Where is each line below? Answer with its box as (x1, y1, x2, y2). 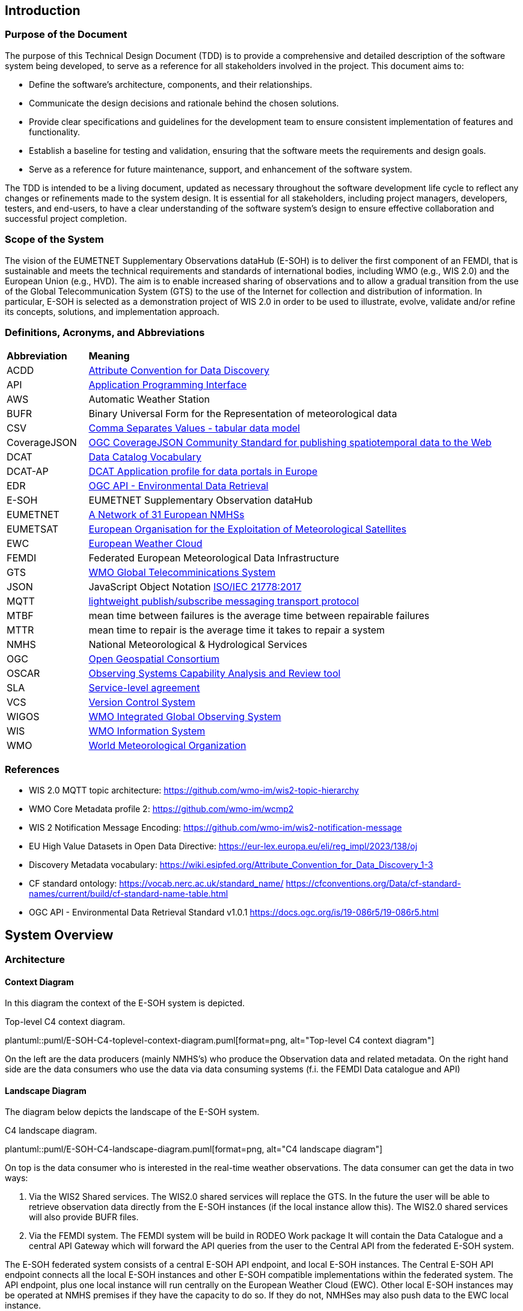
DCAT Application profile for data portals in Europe (88, 465, 318, 478)
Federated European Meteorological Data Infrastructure (88, 552, 340, 564)
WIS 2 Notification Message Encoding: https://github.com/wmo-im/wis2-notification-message (29, 822, 402, 833)
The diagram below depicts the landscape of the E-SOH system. (5, 1107, 260, 1117)
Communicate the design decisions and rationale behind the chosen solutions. (29, 97, 339, 108)
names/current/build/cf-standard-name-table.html (29, 888, 228, 899)
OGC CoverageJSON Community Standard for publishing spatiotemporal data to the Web (88, 436, 492, 449)
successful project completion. (5, 213, 127, 224)
